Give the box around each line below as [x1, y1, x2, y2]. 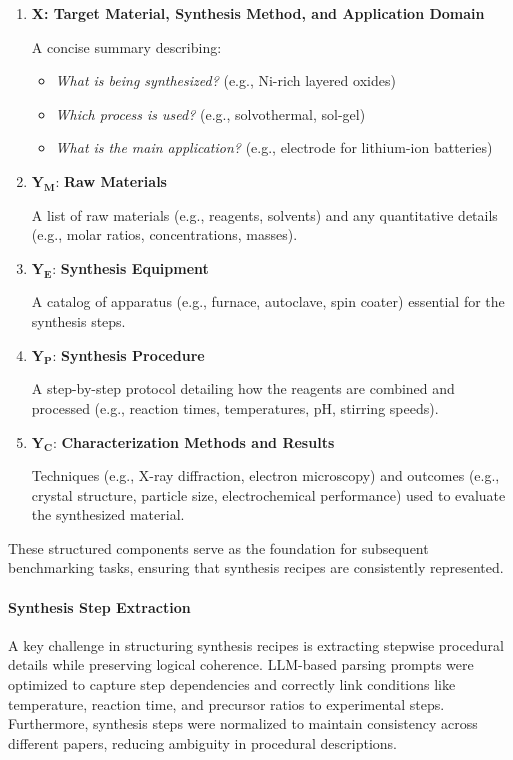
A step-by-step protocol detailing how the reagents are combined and [31, 378, 455, 399]
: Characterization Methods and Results [52, 431, 335, 452]
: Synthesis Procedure [52, 344, 205, 365]
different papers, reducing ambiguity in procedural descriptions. [8, 732, 398, 753]
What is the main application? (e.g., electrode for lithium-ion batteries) [55, 137, 493, 158]
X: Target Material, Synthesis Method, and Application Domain [31, 3, 485, 23]
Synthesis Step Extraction [8, 596, 191, 617]
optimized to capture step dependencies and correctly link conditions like [8, 674, 456, 695]
